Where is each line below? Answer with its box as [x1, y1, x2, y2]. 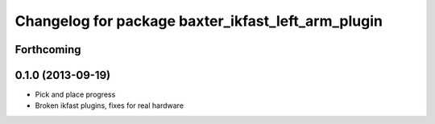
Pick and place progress [35, 89, 116, 100]
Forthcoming [14, 43, 81, 56]
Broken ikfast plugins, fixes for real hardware [35, 101, 184, 110]
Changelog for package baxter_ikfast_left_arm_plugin [14, 12, 383, 30]
